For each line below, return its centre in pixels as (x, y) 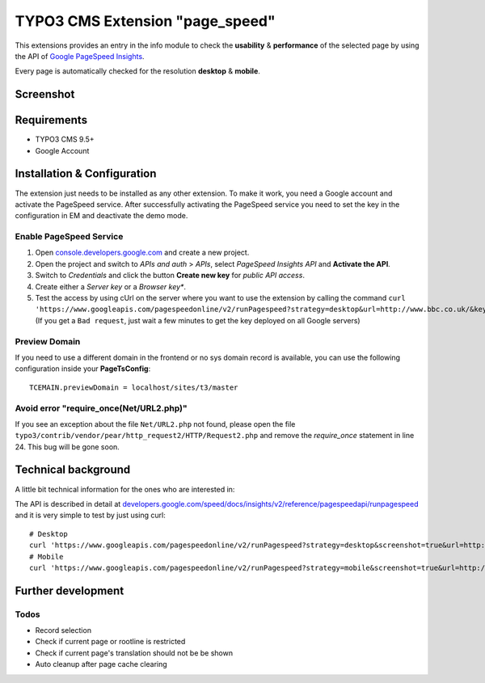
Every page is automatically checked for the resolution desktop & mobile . (137, 71)
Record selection (63, 630)
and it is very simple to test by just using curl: (90, 515)
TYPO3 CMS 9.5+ (65, 139)
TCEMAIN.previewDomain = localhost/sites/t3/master (134, 387)
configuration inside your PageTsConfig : (83, 369)
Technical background (73, 470)
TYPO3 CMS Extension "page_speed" (145, 21)
